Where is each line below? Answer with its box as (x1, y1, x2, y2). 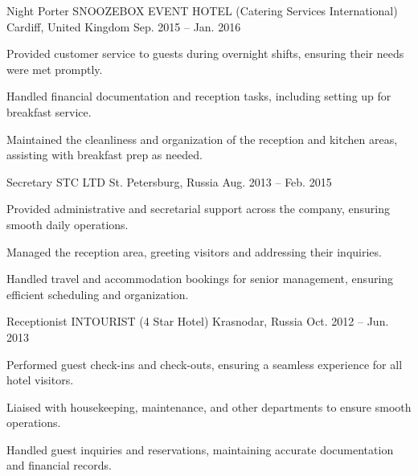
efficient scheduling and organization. (6, 285, 189, 302)
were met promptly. (6, 60, 103, 77)
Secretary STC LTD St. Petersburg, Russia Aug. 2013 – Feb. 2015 (6, 173, 332, 190)
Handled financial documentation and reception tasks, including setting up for (6, 88, 391, 105)
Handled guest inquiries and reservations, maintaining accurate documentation (6, 441, 394, 458)
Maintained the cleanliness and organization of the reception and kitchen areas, (6, 130, 398, 147)
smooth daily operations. (6, 215, 129, 232)
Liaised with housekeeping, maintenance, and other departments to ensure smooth (6, 398, 412, 415)
